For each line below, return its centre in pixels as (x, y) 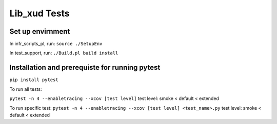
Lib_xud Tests (39, 13)
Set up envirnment (40, 31)
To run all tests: (26, 89)
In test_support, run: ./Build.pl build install (64, 53)
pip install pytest (34, 80)
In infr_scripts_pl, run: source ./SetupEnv (56, 44)
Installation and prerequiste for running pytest (85, 68)
